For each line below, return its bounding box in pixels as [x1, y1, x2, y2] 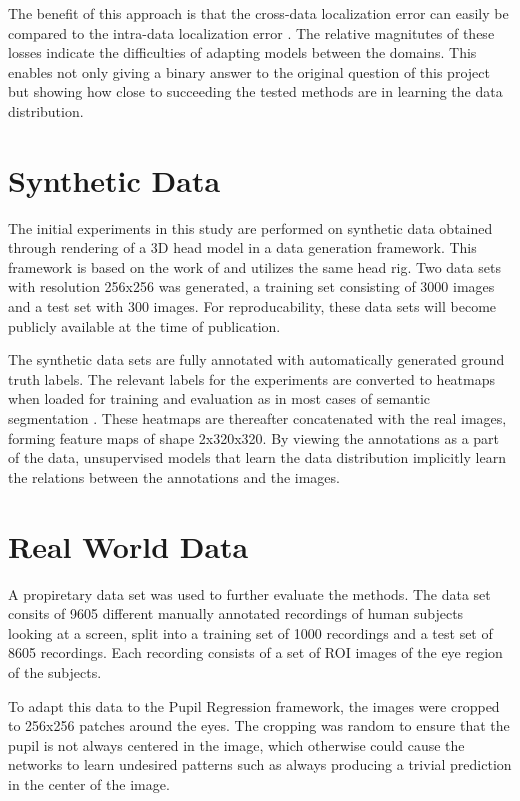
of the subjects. [8, 661, 102, 682]
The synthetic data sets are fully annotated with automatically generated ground [8, 349, 505, 370]
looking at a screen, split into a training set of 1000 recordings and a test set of [8, 622, 493, 643]
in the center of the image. [8, 773, 170, 794]
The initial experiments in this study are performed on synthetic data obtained [8, 217, 493, 238]
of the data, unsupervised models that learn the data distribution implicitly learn [8, 447, 506, 468]
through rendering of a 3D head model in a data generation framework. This [8, 237, 477, 258]
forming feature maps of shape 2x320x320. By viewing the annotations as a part [8, 427, 500, 448]
